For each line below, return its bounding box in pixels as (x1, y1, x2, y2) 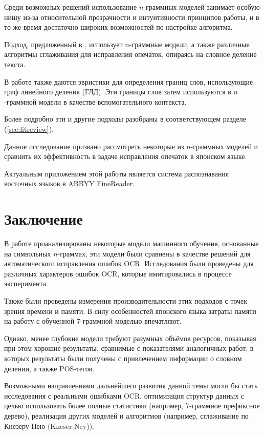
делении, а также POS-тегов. (4, 363, 95, 373)
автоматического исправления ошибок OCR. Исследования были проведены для (4, 258, 254, 269)
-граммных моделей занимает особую (143, 2, 260, 12)
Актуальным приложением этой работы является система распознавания (4, 168, 229, 179)
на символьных (4, 248, 51, 259)
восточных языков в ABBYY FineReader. (4, 178, 135, 189)
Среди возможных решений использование (4, 2, 137, 12)
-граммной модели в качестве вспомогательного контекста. (4, 96, 187, 107)
